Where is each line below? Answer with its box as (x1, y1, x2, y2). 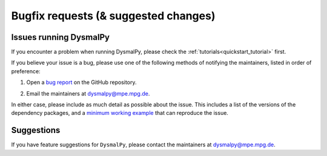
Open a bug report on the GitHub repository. (26, 79, 137, 86)
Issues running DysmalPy (11, 32, 110, 42)
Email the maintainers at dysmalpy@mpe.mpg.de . (26, 89, 150, 97)
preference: (11, 67, 41, 75)
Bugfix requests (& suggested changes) (11, 9, 216, 22)
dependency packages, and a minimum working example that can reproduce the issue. (11, 109, 228, 117)
